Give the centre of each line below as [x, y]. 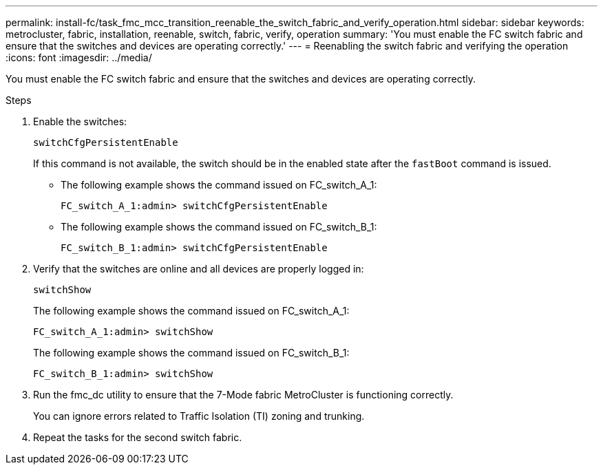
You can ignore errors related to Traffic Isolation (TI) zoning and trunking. [199, 416]
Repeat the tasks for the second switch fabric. [138, 437]
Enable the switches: [80, 121]
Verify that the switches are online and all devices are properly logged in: [199, 269]
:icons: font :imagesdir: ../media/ [79, 57]
